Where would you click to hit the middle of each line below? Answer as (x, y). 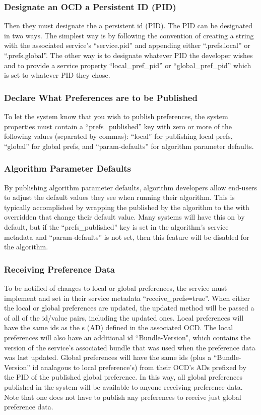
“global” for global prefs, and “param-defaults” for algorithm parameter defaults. (129, 146)
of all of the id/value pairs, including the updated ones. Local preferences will (124, 317)
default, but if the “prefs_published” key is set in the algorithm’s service (116, 226)
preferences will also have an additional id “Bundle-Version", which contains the (127, 337)
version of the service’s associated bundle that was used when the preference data (130, 347)
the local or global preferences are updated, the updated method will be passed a (129, 308)
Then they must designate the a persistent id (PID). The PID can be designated (128, 25)
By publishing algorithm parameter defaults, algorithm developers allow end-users (131, 187)
